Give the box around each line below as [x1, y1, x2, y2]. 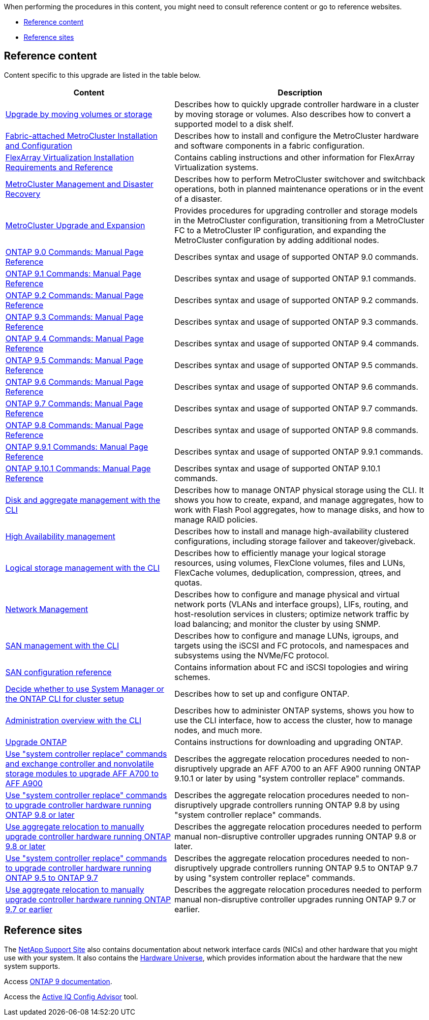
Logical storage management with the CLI [5, 562, 160, 573]
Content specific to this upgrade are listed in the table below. [4, 70, 201, 79]
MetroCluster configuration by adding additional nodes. [174, 235, 379, 245]
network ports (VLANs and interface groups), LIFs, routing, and [174, 599, 408, 609]
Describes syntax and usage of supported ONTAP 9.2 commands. [174, 295, 419, 305]
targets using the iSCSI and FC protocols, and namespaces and [174, 640, 409, 650]
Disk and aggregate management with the [5, 495, 160, 505]
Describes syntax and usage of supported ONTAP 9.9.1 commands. [174, 446, 423, 457]
